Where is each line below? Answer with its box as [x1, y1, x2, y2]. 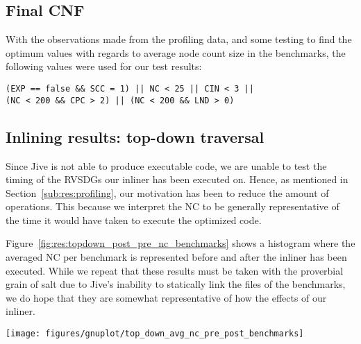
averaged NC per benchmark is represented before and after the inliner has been [6, 250, 347, 264]
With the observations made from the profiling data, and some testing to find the [6, 32, 352, 46]
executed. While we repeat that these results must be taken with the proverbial [6, 263, 344, 277]
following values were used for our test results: [6, 59, 202, 74]
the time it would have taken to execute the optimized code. [6, 212, 262, 227]
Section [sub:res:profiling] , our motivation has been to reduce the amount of [6, 185, 329, 200]
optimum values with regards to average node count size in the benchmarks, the [6, 45, 346, 60]
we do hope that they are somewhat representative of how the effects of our [6, 290, 327, 304]
